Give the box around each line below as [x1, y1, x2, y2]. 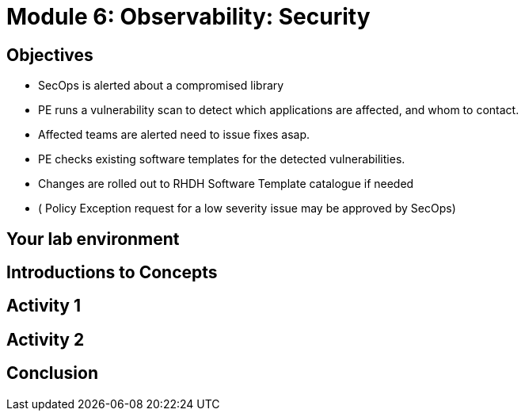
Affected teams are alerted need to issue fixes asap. [38, 128, 310, 142]
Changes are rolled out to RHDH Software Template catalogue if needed [38, 177, 414, 191]
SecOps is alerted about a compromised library [38, 78, 284, 93]
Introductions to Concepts [6, 262, 218, 283]
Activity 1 [6, 296, 82, 316]
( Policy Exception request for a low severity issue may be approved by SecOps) [38, 201, 456, 216]
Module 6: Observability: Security [6, 3, 371, 30]
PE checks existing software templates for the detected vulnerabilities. [38, 152, 405, 166]
